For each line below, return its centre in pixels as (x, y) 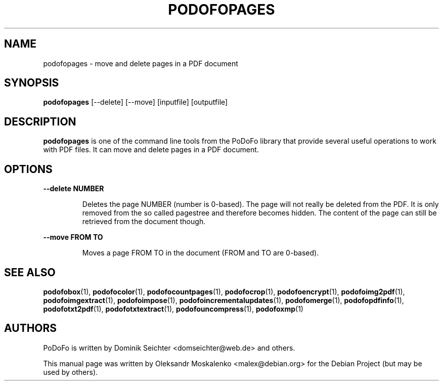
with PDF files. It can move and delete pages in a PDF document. (151, 150)
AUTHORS (31, 328)
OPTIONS (28, 169)
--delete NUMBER (74, 189)
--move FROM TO (73, 237)
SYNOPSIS (32, 83)
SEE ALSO (30, 272)
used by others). (71, 372)
